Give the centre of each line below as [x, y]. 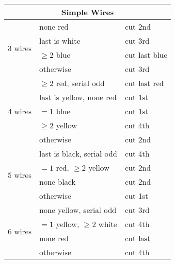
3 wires [20, 48]
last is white [60, 41]
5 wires [20, 175]
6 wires [20, 231]
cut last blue [146, 55]
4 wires [20, 111]
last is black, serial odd [78, 153]
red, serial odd [80, 83]
